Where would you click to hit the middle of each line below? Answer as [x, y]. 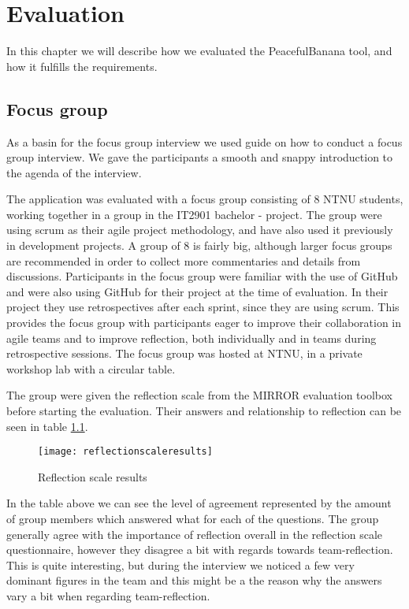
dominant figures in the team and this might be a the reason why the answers [194, 580]
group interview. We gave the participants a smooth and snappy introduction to [200, 157]
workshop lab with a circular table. [91, 368]
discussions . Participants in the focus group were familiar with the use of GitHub [202, 276]
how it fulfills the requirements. [82, 66]
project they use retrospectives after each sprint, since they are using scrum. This [203, 307]
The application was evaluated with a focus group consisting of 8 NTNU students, [205, 199]
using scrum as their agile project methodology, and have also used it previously [200, 230]
